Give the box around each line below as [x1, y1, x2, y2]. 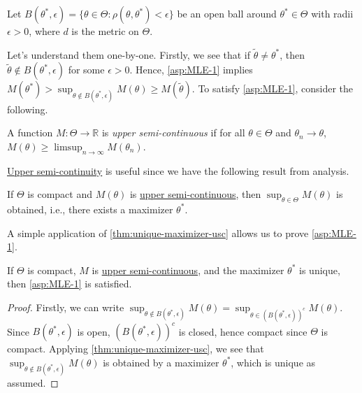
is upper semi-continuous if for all [101, 125, 245, 140]
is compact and [27, 187, 92, 201]
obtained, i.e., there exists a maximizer [7, 201, 173, 216]
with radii [311, 6, 354, 20]
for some [68, 62, 105, 77]
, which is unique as [231, 355, 316, 369]
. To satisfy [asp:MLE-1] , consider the [191, 81, 354, 96]
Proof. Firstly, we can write [7, 299, 124, 314]
